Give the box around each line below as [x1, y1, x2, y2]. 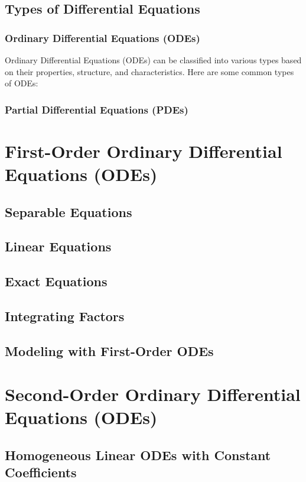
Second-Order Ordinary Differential [5, 382, 301, 406]
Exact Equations [5, 272, 108, 290]
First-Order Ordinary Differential [5, 138, 282, 163]
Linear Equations [5, 237, 112, 255]
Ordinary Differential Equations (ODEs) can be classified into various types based [5, 54, 302, 66]
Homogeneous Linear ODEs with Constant [5, 446, 271, 464]
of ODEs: [5, 77, 38, 89]
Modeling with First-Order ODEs [5, 341, 214, 360]
